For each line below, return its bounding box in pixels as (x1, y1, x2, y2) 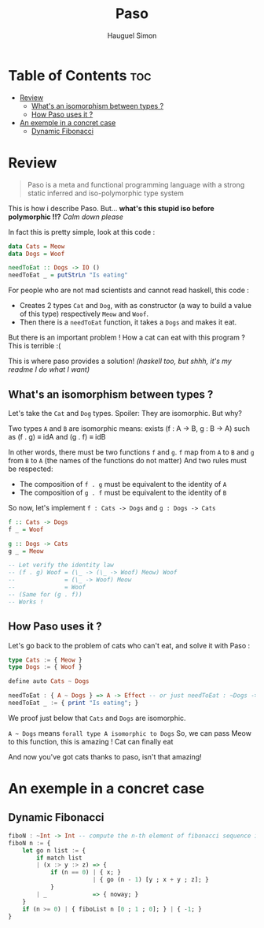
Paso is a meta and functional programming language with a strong (27, 180, 245, 189)
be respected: (8, 464, 53, 473)
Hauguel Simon (107, 31, 157, 40)
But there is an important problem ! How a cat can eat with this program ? (8, 332, 246, 343)
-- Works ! (8, 598, 44, 606)
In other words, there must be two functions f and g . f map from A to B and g (8, 447, 255, 457)
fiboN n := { (8, 839, 51, 847)
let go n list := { (22, 846, 86, 855)
